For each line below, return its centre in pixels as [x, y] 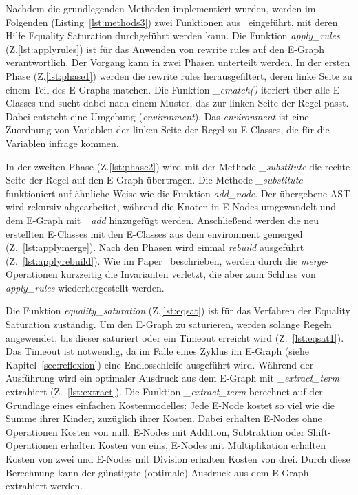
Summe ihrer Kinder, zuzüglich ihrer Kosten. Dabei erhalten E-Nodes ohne [164, 418]
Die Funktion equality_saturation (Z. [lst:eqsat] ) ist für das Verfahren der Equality [178, 310]
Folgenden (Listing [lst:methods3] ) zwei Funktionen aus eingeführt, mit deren [172, 22]
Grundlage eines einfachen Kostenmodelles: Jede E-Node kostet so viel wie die [170, 405]
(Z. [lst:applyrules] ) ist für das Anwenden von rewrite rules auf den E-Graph [165, 48]
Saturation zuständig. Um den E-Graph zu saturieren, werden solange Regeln [169, 324]
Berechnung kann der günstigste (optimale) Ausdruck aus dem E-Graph [157, 472]
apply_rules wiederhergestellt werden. [85, 287]
